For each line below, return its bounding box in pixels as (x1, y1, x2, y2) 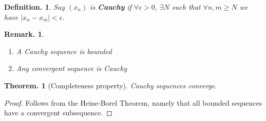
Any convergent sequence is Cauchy (16, 63, 127, 74)
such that (172, 2, 201, 12)
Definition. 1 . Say (4, 2, 65, 12)
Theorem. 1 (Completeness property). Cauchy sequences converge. (4, 80, 217, 90)
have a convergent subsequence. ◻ (4, 107, 112, 118)
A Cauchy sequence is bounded (16, 45, 112, 56)
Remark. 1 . (4, 29, 44, 39)
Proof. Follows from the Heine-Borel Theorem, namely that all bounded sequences (4, 97, 262, 108)
